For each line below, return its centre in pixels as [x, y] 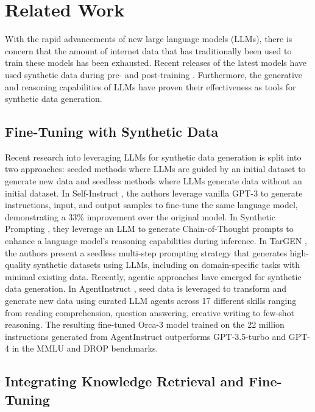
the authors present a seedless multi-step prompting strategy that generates [146, 252]
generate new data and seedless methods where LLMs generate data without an [154, 181]
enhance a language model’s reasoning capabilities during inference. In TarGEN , [156, 241]
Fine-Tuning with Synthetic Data [112, 132]
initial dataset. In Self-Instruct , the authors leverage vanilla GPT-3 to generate [154, 193]
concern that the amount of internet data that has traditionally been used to [148, 50]
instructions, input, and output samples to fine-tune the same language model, [151, 205]
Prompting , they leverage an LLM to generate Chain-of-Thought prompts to [149, 229]
